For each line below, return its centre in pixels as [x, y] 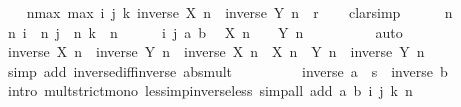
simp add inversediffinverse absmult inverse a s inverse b [227, 70]
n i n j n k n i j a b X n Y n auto [205, 31]
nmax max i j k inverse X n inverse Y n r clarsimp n [239, 12]
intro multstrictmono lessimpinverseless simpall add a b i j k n [210, 90]
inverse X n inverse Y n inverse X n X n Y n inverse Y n [216, 51]
